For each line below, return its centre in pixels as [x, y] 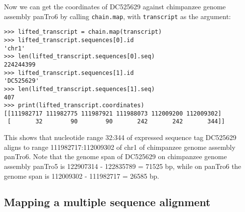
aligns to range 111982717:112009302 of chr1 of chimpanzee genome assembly [120, 147]
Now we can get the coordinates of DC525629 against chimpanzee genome [115, 6]
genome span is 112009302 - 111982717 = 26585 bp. [82, 176]
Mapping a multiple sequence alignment [107, 202]
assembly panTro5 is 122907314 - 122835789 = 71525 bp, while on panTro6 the [123, 166]
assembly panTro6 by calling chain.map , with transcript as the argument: [118, 16]
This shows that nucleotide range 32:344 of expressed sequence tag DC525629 [120, 137]
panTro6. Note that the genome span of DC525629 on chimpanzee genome [115, 156]
